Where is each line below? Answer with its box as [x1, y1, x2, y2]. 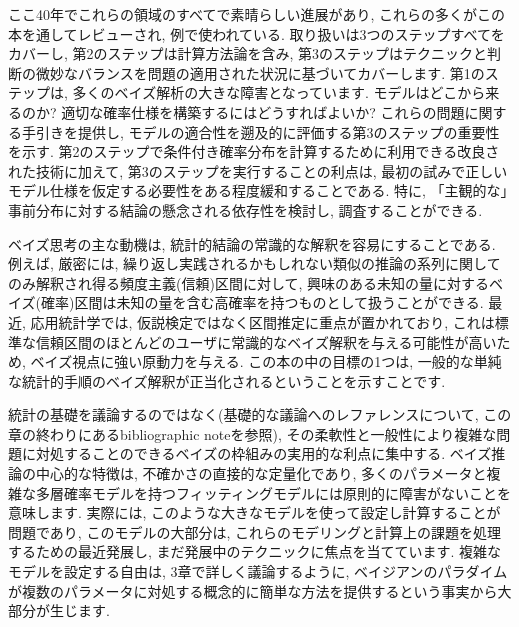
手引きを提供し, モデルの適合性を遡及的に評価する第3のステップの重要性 [21, 121, 500, 142]
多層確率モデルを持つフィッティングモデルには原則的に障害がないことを [35, 482, 511, 503]
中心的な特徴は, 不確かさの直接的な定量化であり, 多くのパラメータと [35, 463, 487, 484]
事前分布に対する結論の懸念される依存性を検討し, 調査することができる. [8, 199, 483, 220]
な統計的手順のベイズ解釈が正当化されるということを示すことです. [8, 370, 446, 391]
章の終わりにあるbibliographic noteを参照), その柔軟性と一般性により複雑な [8, 423, 497, 444]
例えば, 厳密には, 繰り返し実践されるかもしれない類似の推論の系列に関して [8, 253, 501, 274]
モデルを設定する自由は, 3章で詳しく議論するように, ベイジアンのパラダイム [8, 561, 508, 582]
